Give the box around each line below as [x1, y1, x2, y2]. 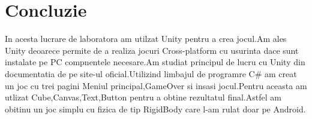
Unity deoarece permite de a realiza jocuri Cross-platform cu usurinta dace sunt [5, 44, 299, 56]
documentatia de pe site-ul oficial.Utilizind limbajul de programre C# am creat [5, 67, 297, 80]
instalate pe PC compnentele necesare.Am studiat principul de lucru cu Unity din [5, 56, 305, 68]
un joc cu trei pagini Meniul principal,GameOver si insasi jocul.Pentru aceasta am [5, 79, 307, 91]
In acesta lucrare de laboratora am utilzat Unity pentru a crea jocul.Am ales [5, 32, 287, 45]
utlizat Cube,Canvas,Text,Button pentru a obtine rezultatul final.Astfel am [5, 91, 281, 103]
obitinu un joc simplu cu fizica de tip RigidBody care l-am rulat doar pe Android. [5, 102, 306, 115]
